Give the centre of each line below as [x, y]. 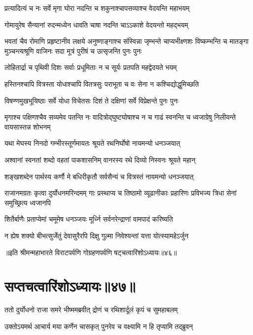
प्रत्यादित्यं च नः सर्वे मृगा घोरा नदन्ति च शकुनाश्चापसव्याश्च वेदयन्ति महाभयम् [97, 8]
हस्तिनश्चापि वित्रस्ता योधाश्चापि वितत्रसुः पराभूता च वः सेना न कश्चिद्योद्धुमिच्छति [102, 84]
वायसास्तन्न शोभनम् [28, 126]
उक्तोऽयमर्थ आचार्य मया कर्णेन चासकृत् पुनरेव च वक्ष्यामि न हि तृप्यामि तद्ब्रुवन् [99, 326]
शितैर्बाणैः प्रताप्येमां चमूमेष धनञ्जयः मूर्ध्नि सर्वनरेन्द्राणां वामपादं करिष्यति [89, 219]
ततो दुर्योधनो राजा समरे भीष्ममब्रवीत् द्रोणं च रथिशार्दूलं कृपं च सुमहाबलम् [91, 310]
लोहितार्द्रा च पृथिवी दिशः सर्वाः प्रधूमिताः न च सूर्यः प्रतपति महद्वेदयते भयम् [91, 67]
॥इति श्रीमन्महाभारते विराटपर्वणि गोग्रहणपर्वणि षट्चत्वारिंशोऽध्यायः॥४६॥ [91, 252]
